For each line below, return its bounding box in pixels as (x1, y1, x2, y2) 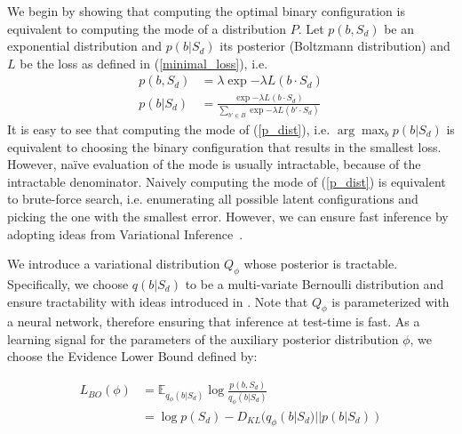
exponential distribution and (7, 36, 163, 55)
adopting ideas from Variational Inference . (7, 224, 243, 243)
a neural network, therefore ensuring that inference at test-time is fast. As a (7, 312, 420, 331)
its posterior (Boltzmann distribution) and (219, 36, 450, 55)
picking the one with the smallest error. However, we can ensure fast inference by (7, 206, 449, 225)
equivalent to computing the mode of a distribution (7, 19, 286, 37)
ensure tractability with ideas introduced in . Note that (7, 292, 308, 310)
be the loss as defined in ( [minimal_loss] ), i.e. (20, 53, 268, 72)
